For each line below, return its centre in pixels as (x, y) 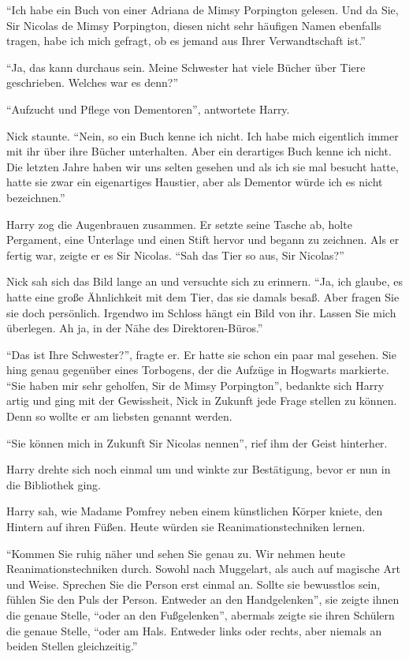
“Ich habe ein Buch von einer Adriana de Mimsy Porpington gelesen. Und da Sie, (203, 9)
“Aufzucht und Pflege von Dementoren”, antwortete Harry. (148, 109)
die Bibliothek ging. (54, 484)
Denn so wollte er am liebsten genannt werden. (119, 416)
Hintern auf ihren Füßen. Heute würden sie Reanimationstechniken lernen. (186, 527)
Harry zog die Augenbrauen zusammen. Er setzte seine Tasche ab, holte (179, 224)
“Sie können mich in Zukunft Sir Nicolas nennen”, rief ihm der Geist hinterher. (197, 442)
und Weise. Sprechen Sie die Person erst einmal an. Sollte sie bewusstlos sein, (193, 584)
